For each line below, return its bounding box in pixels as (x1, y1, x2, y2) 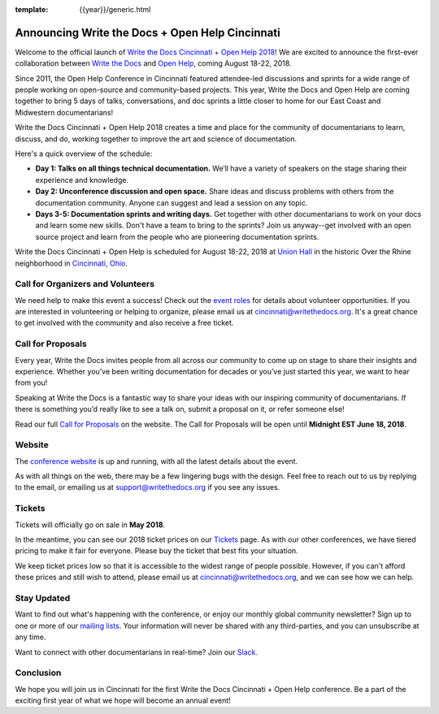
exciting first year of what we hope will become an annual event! (15, 695, 231, 706)
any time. (15, 632, 46, 642)
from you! (15, 378, 48, 387)
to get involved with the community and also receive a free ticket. (15, 318, 234, 328)
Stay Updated (15, 592, 71, 604)
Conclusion (15, 667, 62, 678)
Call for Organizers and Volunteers (15, 279, 154, 290)
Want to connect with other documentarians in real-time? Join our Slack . (15, 647, 259, 657)
